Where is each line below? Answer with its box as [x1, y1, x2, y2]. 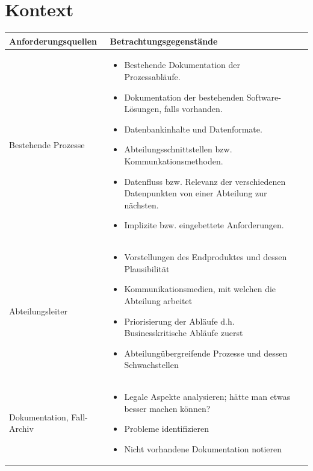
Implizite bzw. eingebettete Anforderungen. [124, 219, 284, 231]
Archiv [9, 422, 34, 435]
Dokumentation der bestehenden [124, 90, 244, 103]
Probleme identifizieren [124, 422, 209, 435]
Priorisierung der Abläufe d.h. [124, 314, 235, 327]
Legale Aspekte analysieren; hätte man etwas [124, 390, 291, 403]
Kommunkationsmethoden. [124, 155, 223, 167]
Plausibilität [124, 262, 170, 275]
